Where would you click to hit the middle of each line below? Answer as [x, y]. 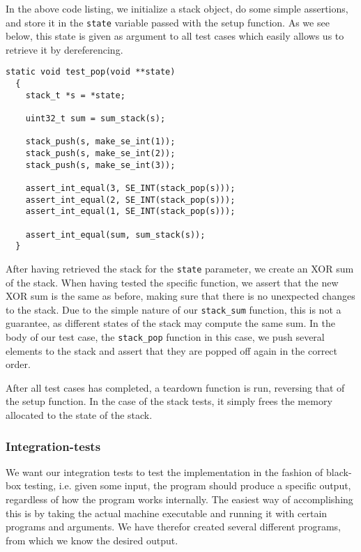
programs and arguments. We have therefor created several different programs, [173, 527]
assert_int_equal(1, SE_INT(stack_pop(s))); [130, 212]
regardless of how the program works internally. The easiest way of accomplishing [179, 499]
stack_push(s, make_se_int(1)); [100, 142]
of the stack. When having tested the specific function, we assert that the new [172, 282]
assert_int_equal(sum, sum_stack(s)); [115, 235]
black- [339, 472]
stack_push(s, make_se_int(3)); [100, 165]
